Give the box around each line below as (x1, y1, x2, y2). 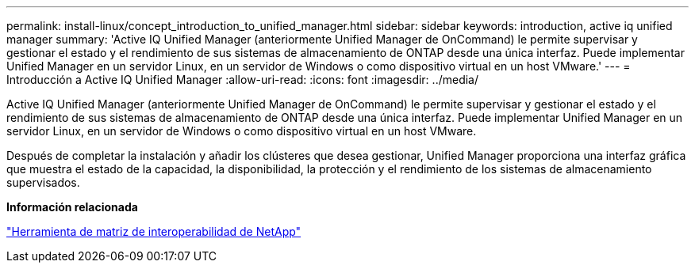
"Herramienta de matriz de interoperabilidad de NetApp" (6, 225, 301, 238)
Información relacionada (6, 200, 138, 214)
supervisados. (6, 176, 80, 189)
